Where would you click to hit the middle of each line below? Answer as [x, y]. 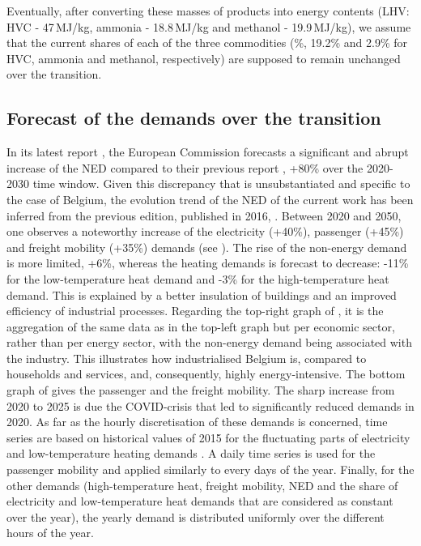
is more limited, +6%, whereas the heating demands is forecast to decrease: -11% [208, 263]
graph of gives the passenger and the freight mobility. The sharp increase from [201, 390]
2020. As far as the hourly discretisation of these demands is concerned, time [197, 422]
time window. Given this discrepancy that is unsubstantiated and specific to [221, 183]
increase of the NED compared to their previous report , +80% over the [185, 167]
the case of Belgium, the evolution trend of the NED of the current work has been [210, 199]
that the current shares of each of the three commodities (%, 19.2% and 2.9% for [207, 43]
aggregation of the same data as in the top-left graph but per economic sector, [201, 326]
